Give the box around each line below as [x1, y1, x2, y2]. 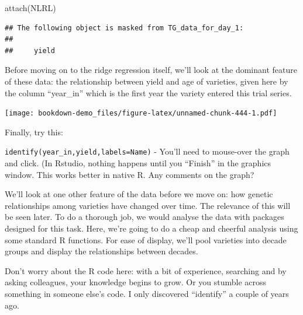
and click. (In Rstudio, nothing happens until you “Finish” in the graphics [5, 157, 271, 169]
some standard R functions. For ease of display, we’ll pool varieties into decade [5, 233, 287, 246]
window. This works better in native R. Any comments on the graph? [5, 168, 254, 180]
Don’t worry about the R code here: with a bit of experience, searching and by [5, 264, 287, 276]
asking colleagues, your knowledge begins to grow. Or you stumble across [5, 276, 267, 288]
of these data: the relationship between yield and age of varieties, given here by [5, 75, 288, 87]
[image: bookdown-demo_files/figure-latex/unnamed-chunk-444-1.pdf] [5, 109, 277, 118]
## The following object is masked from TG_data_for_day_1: [5, 23, 244, 32]
